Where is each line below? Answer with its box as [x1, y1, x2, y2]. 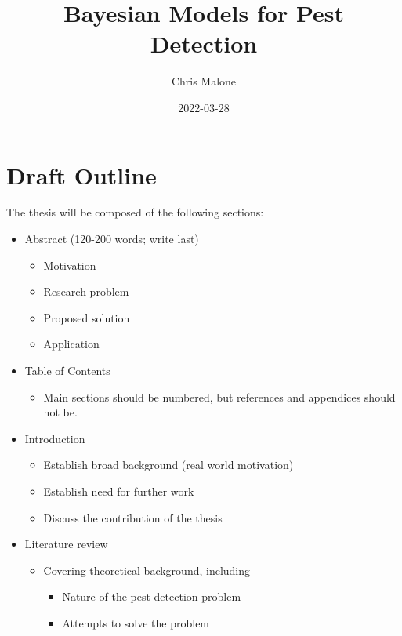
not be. [43, 404, 78, 420]
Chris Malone [171, 73, 237, 89]
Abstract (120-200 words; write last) [24, 231, 199, 247]
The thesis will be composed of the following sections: [6, 204, 264, 220]
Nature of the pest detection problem [62, 588, 241, 605]
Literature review [24, 536, 108, 552]
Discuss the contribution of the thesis [43, 509, 223, 525]
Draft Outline [6, 158, 157, 191]
